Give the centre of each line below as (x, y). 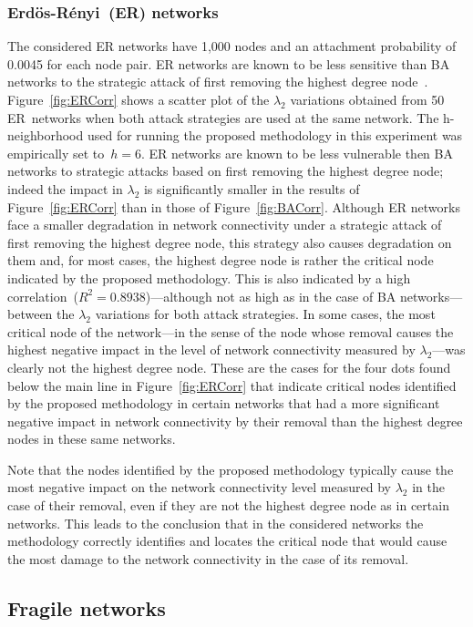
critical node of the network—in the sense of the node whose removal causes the (231, 331)
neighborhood (46, 135)
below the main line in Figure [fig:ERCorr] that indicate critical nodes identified (232, 385)
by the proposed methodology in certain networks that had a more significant (224, 403)
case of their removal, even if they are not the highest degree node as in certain (228, 505)
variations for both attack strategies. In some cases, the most (265, 314)
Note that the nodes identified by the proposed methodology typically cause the (231, 469)
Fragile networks (87, 607)
